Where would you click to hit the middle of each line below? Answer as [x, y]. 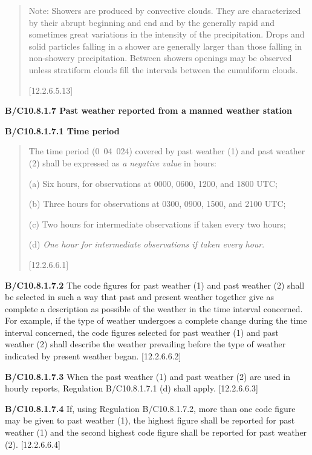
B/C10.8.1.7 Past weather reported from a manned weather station [149, 110]
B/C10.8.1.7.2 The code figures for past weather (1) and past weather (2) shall [155, 285]
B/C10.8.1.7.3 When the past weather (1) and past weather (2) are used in [148, 376]
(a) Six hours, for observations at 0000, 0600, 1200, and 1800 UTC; [153, 183]
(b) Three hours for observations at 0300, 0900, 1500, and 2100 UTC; [157, 204]
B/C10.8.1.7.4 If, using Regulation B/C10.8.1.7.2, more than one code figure [150, 408]
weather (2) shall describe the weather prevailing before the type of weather [145, 344]
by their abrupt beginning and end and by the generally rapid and [152, 22]
